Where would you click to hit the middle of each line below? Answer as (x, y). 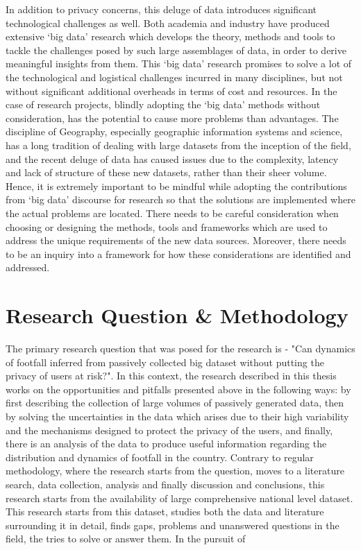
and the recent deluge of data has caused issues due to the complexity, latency (172, 158)
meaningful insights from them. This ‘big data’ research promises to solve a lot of (179, 63)
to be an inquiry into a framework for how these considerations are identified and (178, 253)
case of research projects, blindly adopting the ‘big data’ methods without (163, 104)
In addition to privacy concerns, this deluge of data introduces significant (161, 9)
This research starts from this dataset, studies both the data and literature (165, 512)
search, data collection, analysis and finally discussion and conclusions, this (165, 484)
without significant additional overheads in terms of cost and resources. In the (171, 91)
